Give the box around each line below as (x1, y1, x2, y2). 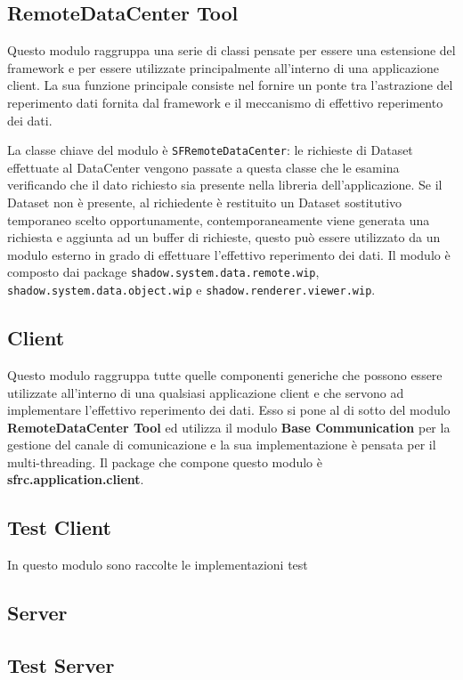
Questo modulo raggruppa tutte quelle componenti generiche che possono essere (7, 365, 443, 384)
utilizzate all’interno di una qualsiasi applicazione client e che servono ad (7, 383, 404, 401)
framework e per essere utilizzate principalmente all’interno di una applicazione (7, 58, 439, 77)
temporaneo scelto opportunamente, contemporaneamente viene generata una (7, 210, 430, 229)
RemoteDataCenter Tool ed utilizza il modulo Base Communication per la (7, 417, 451, 436)
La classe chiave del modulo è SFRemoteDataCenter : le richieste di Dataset (7, 141, 413, 159)
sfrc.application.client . (7, 470, 144, 489)
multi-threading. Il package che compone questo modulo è (7, 452, 322, 471)
